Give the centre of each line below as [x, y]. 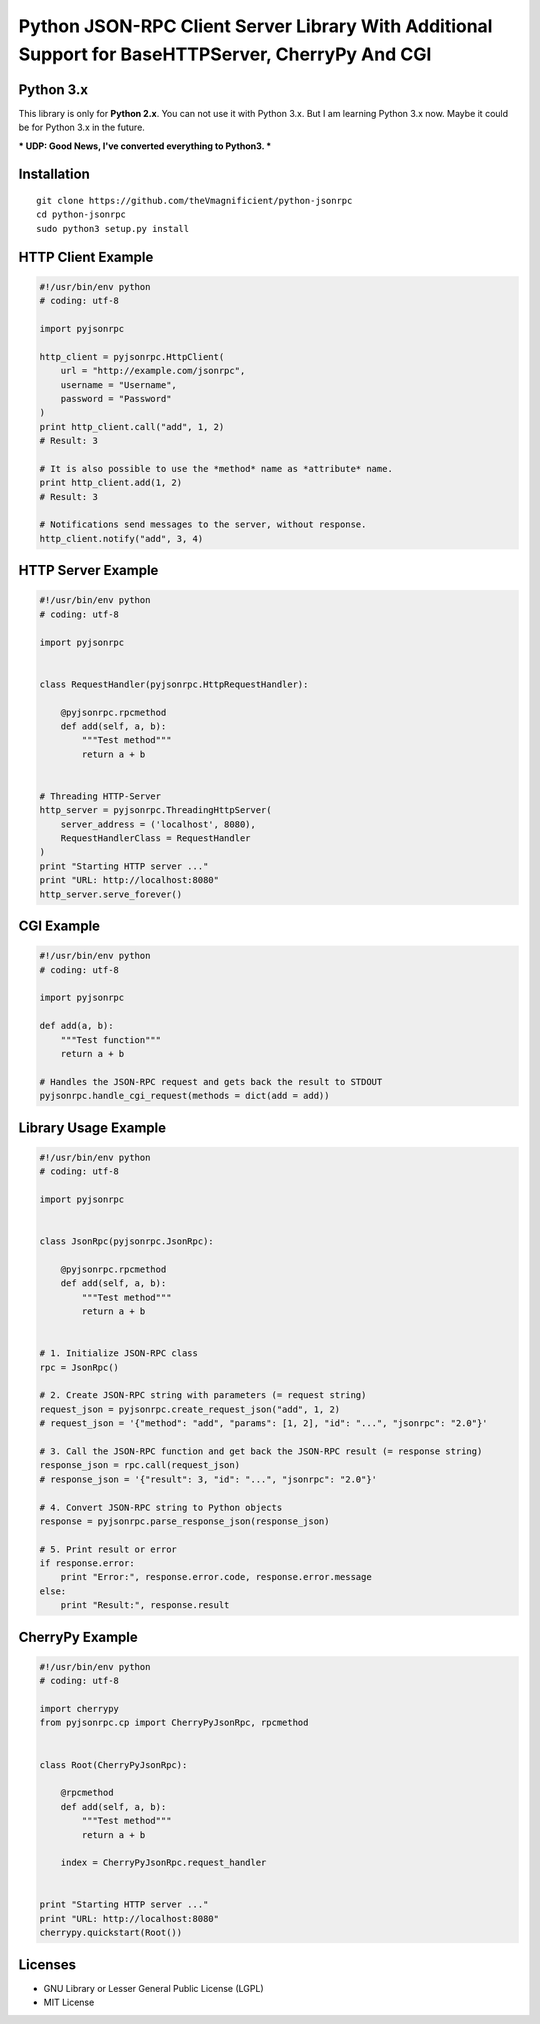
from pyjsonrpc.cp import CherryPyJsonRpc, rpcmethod [174, 1723]
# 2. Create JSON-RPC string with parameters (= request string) [203, 1395]
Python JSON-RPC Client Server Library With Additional [255, 26]
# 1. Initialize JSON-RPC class [119, 1353]
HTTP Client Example [86, 256]
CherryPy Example [78, 1636]
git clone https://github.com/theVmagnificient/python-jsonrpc [194, 201]
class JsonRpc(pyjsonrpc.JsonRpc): [126, 1241]
